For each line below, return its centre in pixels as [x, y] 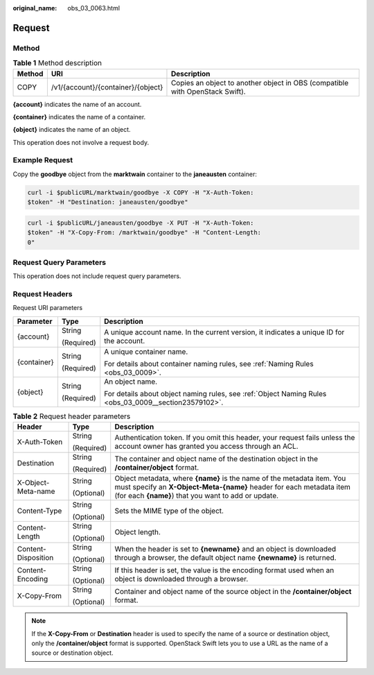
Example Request [43, 160]
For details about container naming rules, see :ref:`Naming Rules [209, 364]
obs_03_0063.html [94, 8]
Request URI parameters [48, 308]
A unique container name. [146, 352]
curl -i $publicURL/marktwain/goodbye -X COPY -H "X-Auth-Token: [141, 192]
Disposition [35, 558]
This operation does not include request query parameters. [97, 276]
